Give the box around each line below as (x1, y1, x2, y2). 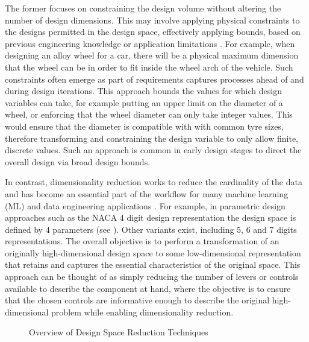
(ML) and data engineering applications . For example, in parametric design (5, 199, 286, 212)
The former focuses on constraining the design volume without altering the (5, 2, 281, 14)
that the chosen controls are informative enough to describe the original (5, 294, 270, 306)
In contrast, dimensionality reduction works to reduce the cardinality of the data (5, 176, 302, 188)
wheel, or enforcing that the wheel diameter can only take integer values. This (5, 108, 293, 121)
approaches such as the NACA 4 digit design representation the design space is (5, 211, 296, 224)
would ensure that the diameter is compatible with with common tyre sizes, (5, 119, 284, 132)
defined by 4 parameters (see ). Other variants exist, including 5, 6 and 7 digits (5, 223, 297, 235)
